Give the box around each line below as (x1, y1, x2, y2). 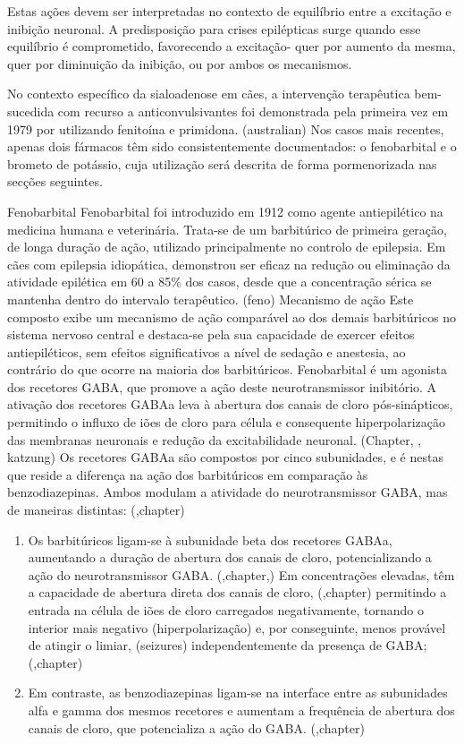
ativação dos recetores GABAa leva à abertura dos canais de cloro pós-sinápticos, (7, 395, 453, 414)
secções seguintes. (7, 172, 103, 191)
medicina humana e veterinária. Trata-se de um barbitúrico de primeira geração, (7, 219, 447, 238)
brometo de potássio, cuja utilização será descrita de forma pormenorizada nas (7, 154, 437, 173)
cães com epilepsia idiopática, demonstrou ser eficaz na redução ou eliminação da (7, 254, 451, 273)
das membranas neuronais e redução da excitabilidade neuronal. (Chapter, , (7, 430, 422, 449)
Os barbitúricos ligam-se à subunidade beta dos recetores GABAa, (28, 530, 392, 549)
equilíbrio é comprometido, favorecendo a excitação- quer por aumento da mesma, (7, 37, 456, 56)
